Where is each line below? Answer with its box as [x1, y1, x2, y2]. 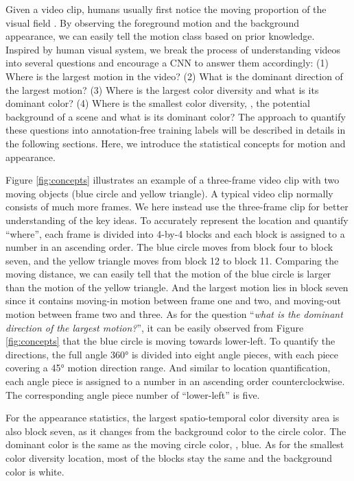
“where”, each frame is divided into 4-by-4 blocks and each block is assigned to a [5, 226, 345, 241]
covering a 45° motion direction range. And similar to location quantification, [5, 360, 331, 375]
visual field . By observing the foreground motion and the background [5, 15, 299, 29]
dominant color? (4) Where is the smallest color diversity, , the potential [5, 96, 310, 110]
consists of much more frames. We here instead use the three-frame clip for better [5, 199, 349, 214]
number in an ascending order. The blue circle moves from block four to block [5, 240, 333, 254]
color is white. [5, 464, 64, 478]
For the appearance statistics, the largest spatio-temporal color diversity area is [5, 410, 340, 425]
